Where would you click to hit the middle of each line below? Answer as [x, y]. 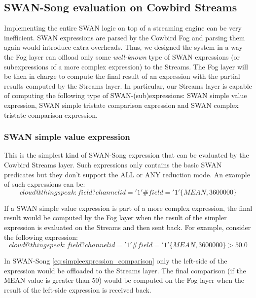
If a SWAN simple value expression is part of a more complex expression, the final [128, 208]
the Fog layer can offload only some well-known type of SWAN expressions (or [122, 56]
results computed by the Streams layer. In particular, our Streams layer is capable [128, 85]
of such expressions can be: [45, 184]
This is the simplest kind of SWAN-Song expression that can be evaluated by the [127, 155]
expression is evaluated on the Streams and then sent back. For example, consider [128, 227]
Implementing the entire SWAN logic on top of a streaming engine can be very [123, 28]
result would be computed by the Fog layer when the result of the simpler [115, 217]
